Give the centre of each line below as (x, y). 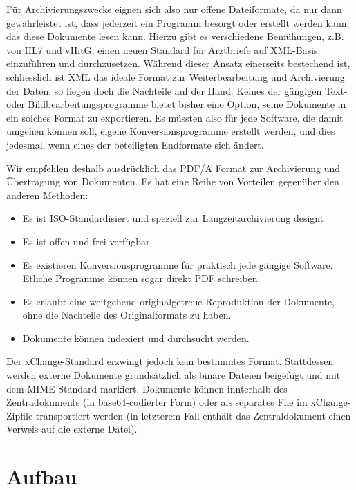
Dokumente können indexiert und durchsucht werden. (136, 338)
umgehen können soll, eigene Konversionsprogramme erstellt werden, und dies (171, 131)
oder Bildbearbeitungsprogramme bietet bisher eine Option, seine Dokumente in (176, 104)
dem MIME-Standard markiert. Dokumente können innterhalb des (147, 388)
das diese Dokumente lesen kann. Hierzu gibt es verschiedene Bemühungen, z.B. (175, 36)
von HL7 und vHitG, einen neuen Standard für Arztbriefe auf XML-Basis (162, 49)
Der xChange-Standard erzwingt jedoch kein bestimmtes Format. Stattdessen (170, 361)
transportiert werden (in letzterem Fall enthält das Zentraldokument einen (193, 415)
